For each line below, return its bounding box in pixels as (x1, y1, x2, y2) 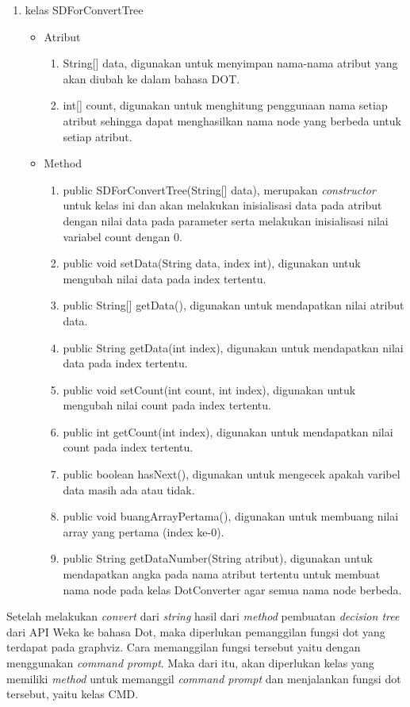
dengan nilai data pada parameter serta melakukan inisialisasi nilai (63, 212, 389, 229)
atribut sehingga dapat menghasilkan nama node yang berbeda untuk (63, 112, 401, 129)
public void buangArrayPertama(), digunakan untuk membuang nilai (63, 508, 399, 524)
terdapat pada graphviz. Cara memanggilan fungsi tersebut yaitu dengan (6, 639, 361, 655)
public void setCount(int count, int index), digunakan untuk (63, 381, 356, 398)
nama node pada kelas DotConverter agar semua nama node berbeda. (63, 581, 402, 597)
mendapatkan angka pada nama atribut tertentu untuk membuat (63, 566, 381, 582)
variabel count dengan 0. (63, 228, 182, 244)
